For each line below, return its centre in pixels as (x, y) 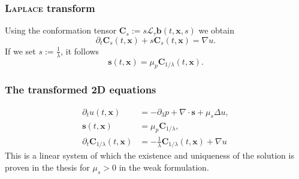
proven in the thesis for (47, 167)
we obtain (216, 30)
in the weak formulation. (164, 167)
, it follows (80, 51)
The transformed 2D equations (81, 89)
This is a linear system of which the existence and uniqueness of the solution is (149, 155)
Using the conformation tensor (61, 30)
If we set (20, 51)
